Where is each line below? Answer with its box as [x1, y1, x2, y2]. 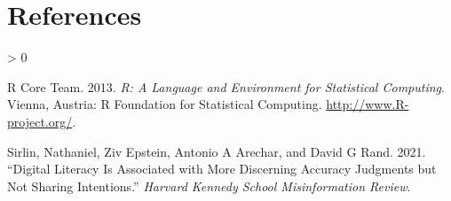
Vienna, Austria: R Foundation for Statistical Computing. [7, 95, 322, 113]
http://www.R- [326, 95, 409, 113]
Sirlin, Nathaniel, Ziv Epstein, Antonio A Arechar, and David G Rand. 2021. [7, 142, 426, 160]
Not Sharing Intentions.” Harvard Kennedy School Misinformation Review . [7, 176, 411, 195]
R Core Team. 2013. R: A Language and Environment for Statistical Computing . [7, 77, 445, 96]
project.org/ [7, 112, 73, 130]
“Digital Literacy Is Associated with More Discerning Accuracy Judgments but [7, 159, 437, 178]
